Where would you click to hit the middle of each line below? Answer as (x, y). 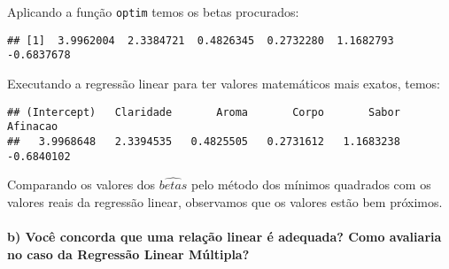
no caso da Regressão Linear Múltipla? (128, 254)
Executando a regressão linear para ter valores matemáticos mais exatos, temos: (224, 83)
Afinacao (33, 127)
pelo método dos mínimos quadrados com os (311, 184)
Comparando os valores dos (81, 184)
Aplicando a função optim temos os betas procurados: (153, 12)
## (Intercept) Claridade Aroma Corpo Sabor (204, 112)
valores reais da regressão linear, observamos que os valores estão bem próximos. (225, 202)
